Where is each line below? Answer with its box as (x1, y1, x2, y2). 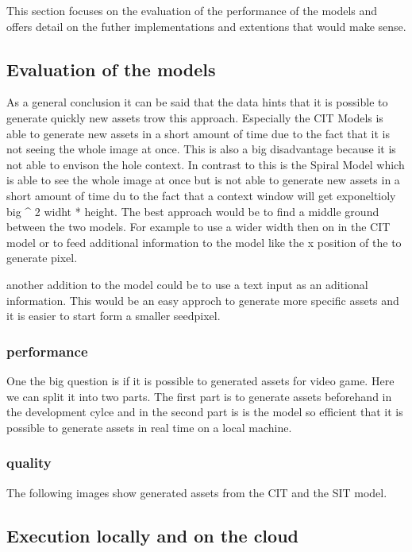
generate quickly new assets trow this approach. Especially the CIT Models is (6, 109, 383, 125)
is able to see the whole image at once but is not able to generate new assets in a (6, 172, 400, 188)
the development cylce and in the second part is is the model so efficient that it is (6, 403, 403, 420)
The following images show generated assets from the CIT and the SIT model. (6, 484, 387, 500)
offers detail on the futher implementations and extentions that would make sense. (6, 17, 406, 34)
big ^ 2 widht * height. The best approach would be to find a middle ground (6, 203, 379, 219)
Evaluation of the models (6, 56, 216, 81)
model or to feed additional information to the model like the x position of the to (6, 234, 402, 250)
